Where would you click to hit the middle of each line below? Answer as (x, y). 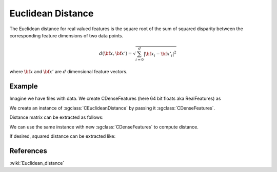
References (28, 151)
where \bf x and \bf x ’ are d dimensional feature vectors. (68, 72)
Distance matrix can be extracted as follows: (56, 117)
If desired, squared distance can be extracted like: (62, 136)
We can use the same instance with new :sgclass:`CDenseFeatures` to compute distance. (104, 127)
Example (24, 86)
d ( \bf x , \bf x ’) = (116, 53)
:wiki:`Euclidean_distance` (37, 163)
